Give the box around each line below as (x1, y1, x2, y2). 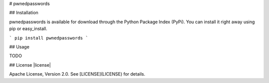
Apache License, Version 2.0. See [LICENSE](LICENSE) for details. (9, 71, 145, 77)
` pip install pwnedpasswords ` (9, 35, 88, 41)
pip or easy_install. (9, 26, 47, 32)
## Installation (9, 10, 38, 16)
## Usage (9, 43, 30, 49)
